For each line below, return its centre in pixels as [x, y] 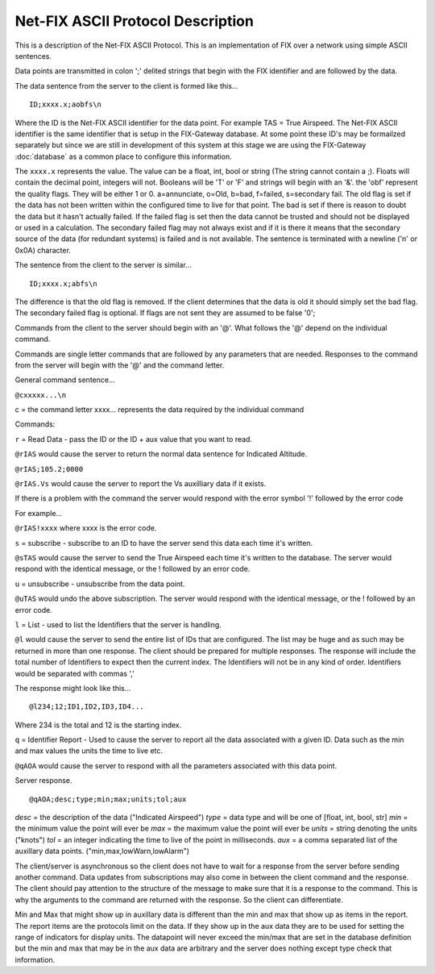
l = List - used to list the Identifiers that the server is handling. [118, 624]
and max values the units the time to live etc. [89, 751]
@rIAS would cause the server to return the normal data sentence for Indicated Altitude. [161, 454]
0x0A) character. [43, 250]
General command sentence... [65, 380]
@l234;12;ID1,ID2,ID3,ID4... [87, 707]
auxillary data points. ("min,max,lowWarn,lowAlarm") [102, 851]
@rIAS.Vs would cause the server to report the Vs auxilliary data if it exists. [141, 484]
